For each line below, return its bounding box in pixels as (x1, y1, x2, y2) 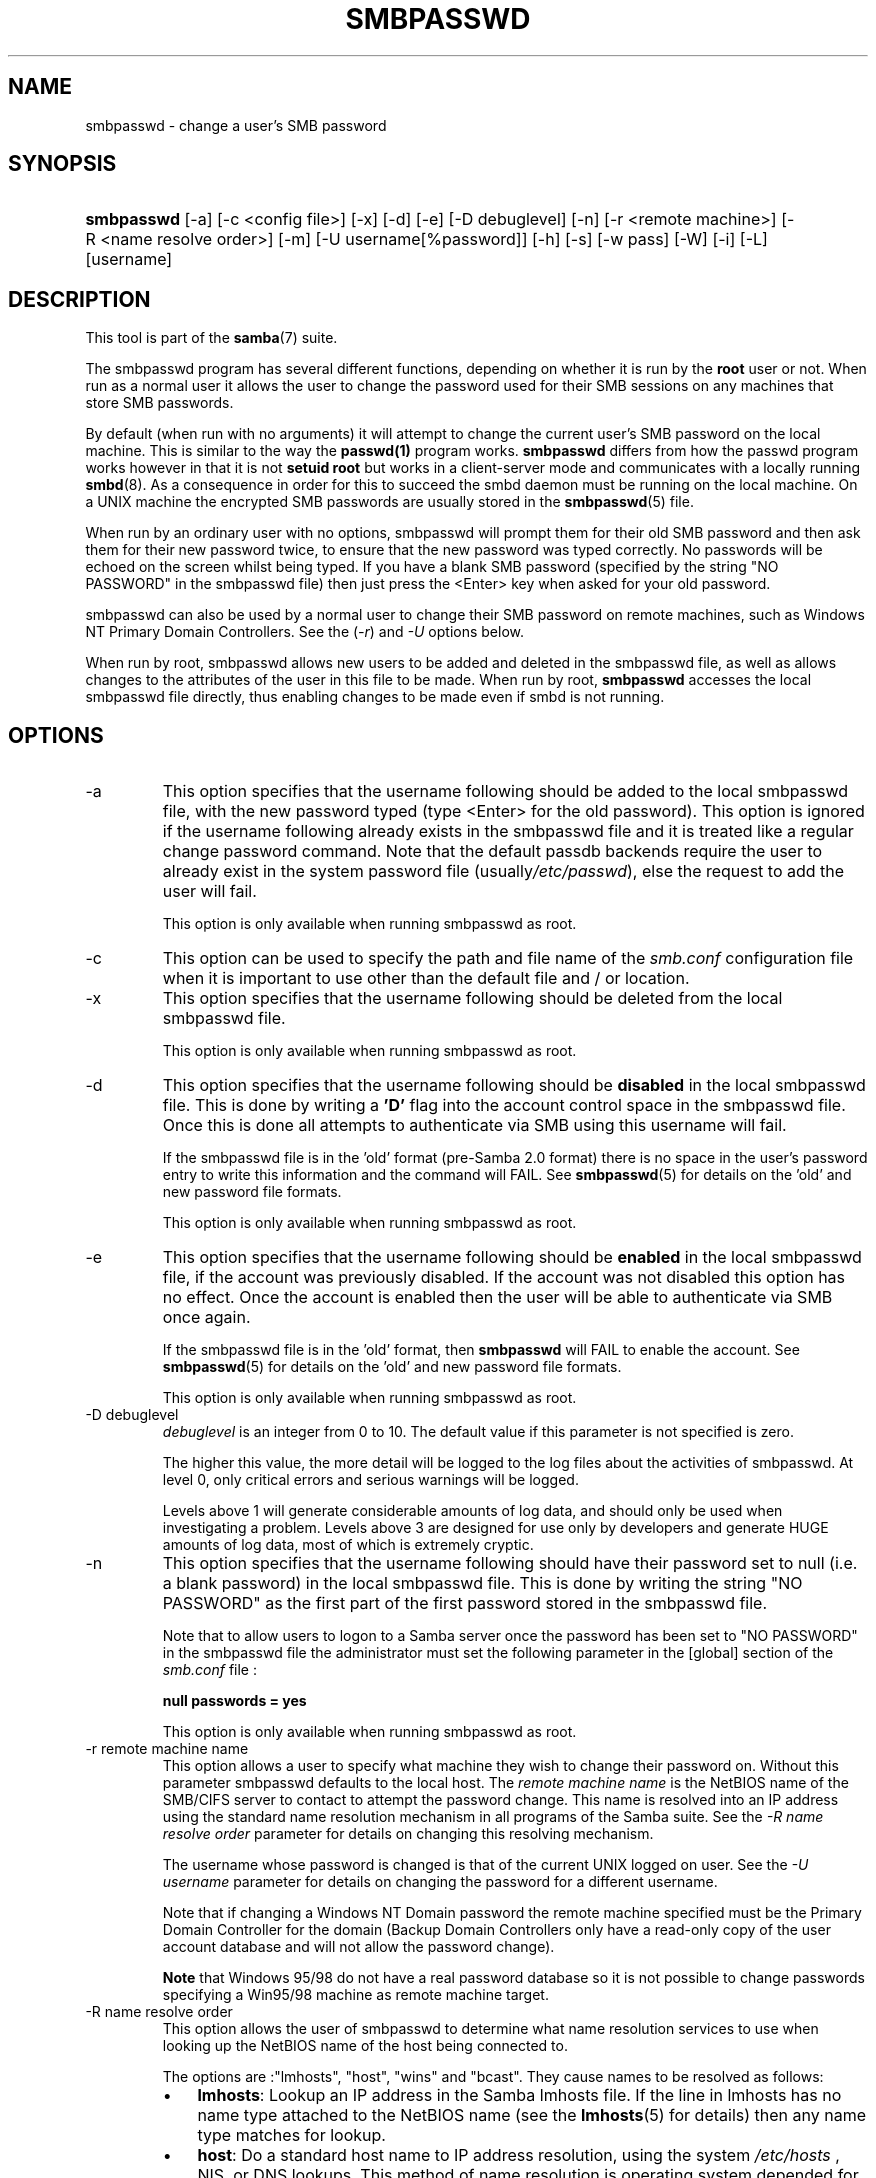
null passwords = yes (162, 1692, 307, 1710)
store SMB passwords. (85, 394, 234, 412)
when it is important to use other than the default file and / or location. (162, 968, 690, 989)
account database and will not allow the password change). (162, 1938, 555, 1956)
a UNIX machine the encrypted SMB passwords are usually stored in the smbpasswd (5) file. (85, 493, 694, 511)
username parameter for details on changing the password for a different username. (162, 1873, 718, 1891)
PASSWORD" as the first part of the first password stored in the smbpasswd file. (162, 1593, 768, 1614)
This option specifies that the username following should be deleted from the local (162, 988, 783, 1009)
